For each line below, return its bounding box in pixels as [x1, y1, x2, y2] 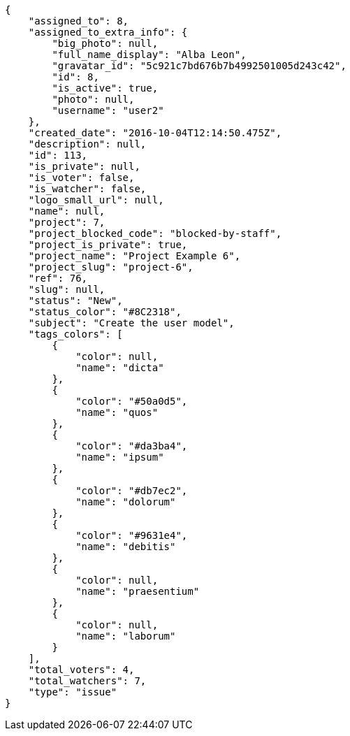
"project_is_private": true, [28, 239, 188, 250]
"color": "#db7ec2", [75, 485, 188, 496]
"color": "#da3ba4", [75, 440, 188, 452]
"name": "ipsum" [75, 452, 164, 463]
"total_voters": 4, [28, 664, 135, 675]
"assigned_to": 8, [28, 15, 129, 27]
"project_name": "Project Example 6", [28, 250, 241, 261]
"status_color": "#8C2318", [28, 306, 182, 317]
